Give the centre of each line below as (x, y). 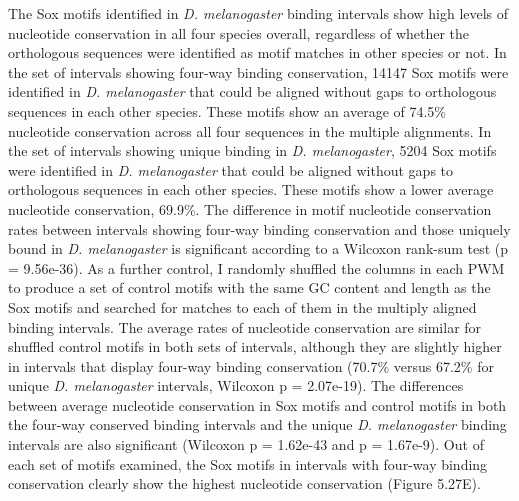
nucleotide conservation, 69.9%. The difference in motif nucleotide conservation (250, 208)
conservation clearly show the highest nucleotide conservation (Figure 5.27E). (244, 483)
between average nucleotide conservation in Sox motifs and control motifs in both (257, 404)
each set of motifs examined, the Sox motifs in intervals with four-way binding (248, 463)
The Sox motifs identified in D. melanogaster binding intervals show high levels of (258, 13)
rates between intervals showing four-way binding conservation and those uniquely (259, 228)
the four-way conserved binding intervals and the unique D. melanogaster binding (257, 424)
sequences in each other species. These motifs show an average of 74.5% (227, 110)
